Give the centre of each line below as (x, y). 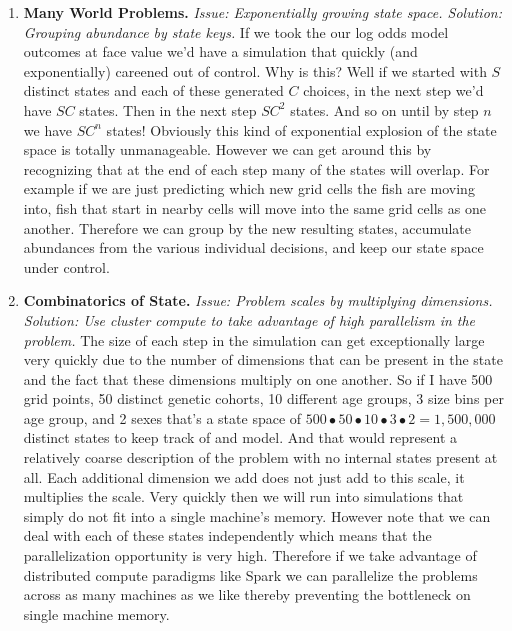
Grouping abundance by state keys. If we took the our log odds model (236, 31)
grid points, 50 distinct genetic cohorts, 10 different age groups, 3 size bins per (263, 398)
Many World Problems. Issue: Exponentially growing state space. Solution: (262, 12)
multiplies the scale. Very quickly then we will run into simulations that (243, 496)
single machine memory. (96, 613)
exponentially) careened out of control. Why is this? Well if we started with (255, 70)
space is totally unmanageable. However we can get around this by (227, 149)
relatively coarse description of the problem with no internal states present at (260, 457)
